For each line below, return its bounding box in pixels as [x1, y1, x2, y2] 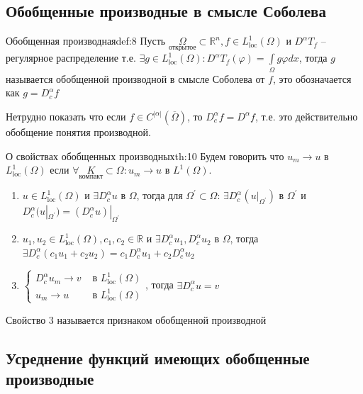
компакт [79, 172, 104, 180]
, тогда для [136, 188, 183, 203]
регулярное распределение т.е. [6, 50, 136, 65]
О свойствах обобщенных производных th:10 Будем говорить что [6, 148, 284, 163]
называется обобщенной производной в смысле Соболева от [6, 71, 265, 86]
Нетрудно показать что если [6, 108, 126, 123]
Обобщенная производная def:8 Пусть [6, 33, 166, 48]
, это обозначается [272, 71, 352, 86]
